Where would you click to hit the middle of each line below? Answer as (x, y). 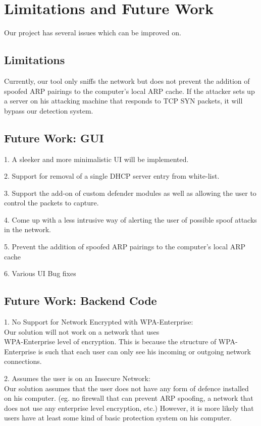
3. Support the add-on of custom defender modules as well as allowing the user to (130, 193)
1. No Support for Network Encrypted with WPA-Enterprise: (99, 322)
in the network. (28, 229)
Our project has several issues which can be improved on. (93, 33)
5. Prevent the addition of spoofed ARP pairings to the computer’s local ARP (125, 247)
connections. (23, 361)
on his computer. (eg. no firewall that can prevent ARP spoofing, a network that (129, 398)
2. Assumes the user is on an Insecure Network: (77, 378)
